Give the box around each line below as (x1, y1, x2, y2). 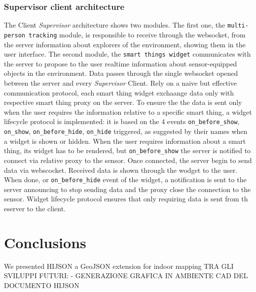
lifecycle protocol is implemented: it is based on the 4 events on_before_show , (4, 116, 240, 127)
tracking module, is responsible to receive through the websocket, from (29, 29, 246, 39)
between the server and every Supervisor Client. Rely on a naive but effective (4, 77, 237, 88)
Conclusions (4, 232, 86, 252)
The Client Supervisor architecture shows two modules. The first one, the (4, 20, 225, 30)
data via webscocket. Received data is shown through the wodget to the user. (4, 164, 238, 175)
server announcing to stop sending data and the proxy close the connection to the (4, 184, 251, 194)
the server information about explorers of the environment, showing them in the (4, 39, 246, 49)
